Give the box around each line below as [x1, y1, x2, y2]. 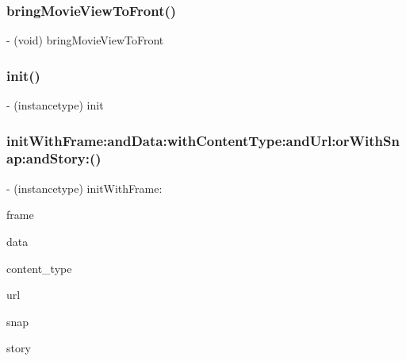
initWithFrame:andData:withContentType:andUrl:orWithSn [6, 130, 400, 150]
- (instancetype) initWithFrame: [6, 179, 163, 196]
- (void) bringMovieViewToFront [6, 32, 164, 48]
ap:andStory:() [6, 148, 101, 168]
